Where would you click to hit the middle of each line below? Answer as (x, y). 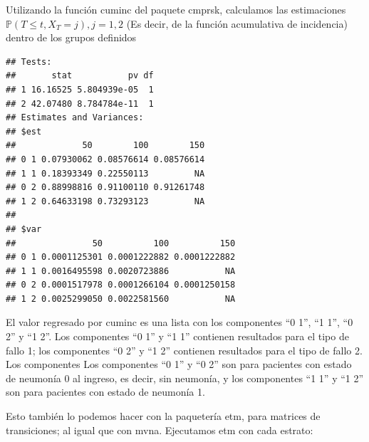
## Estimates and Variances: (75, 118)
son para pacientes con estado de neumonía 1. (105, 392)
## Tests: (29, 62)
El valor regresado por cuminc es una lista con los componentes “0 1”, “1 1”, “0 (180, 322)
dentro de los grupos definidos (71, 37)
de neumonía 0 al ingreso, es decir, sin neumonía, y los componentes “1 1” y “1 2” (185, 378)
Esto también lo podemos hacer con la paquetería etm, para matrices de (163, 416)
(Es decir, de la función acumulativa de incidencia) (237, 23)
